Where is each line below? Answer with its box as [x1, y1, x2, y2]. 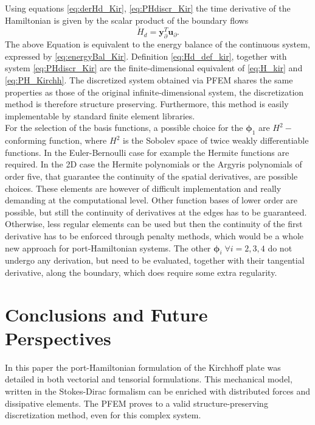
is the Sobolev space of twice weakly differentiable [122, 134, 309, 147]
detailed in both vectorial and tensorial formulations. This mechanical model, [5, 373, 292, 385]
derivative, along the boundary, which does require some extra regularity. [5, 265, 277, 278]
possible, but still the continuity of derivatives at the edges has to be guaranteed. [5, 205, 307, 218]
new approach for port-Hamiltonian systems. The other [5, 241, 211, 254]
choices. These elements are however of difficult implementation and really [5, 181, 282, 194]
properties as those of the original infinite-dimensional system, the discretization [5, 85, 304, 98]
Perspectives [5, 325, 111, 350]
